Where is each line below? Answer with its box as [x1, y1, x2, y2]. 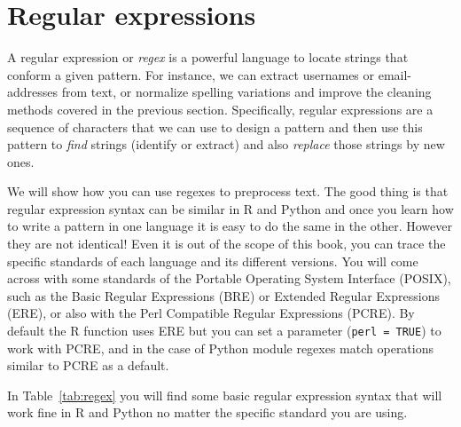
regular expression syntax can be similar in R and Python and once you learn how [7, 199, 454, 217]
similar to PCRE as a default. [7, 356, 169, 375]
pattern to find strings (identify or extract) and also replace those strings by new [7, 135, 445, 154]
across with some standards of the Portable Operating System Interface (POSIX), [7, 269, 451, 288]
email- [378, 65, 412, 83]
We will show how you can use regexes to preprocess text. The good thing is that [7, 182, 449, 201]
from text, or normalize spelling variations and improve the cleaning [61, 83, 432, 101]
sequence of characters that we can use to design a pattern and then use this [7, 117, 423, 136]
